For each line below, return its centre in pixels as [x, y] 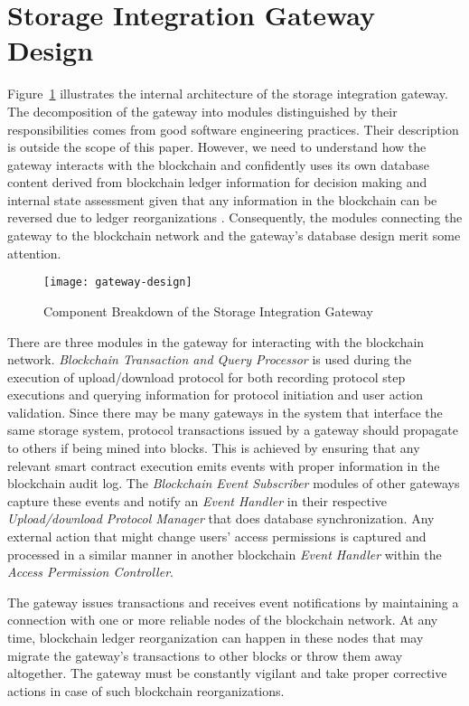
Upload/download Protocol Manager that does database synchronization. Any [221, 518]
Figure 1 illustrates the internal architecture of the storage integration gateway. [228, 94]
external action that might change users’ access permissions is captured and [217, 537]
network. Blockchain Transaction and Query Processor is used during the [210, 359]
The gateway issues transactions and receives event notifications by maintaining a [233, 602]
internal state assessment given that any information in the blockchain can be [222, 199]
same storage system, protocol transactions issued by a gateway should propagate [233, 430]
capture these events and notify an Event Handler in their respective [197, 500]
